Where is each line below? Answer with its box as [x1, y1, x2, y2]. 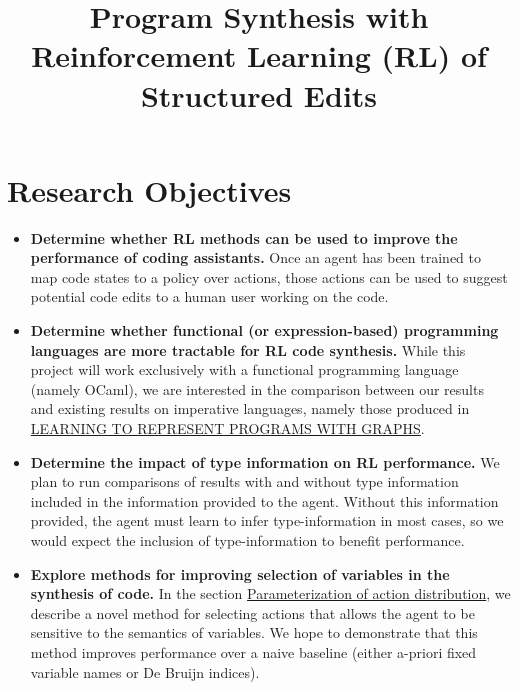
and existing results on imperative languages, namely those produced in [30, 398, 470, 419]
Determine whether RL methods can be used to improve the [30, 227, 458, 248]
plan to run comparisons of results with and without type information [30, 471, 459, 492]
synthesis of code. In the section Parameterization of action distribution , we [30, 583, 511, 604]
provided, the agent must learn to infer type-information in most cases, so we [30, 510, 504, 531]
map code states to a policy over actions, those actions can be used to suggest [30, 266, 508, 287]
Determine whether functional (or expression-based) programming [30, 320, 499, 341]
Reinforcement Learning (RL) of [31, 35, 487, 76]
